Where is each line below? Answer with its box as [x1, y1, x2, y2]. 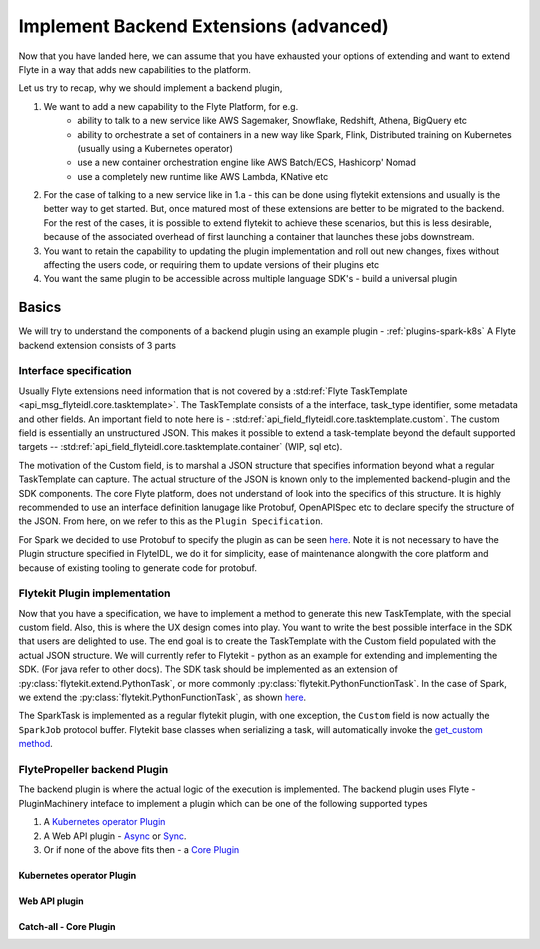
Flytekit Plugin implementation [18, 586, 171, 600]
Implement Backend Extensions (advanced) [18, 15, 389, 37]
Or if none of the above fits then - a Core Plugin [43, 843, 240, 855]
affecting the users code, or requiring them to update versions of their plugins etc [43, 259, 380, 271]
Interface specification [18, 364, 132, 378]
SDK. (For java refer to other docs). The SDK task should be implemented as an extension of [18, 663, 399, 675]
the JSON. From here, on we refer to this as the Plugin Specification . [18, 515, 324, 527]
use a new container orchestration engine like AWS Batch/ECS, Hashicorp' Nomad [77, 156, 417, 169]
